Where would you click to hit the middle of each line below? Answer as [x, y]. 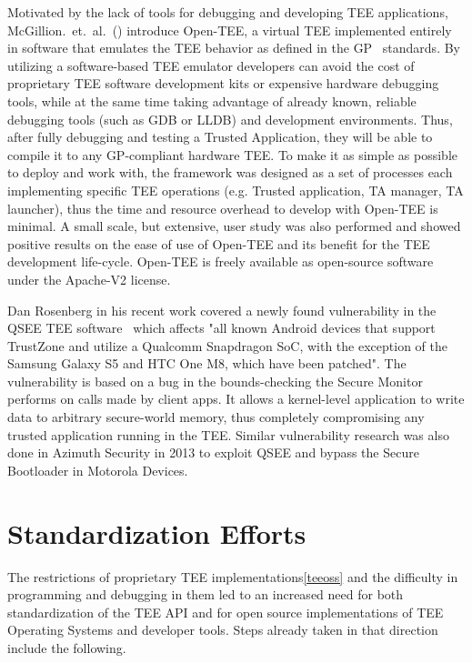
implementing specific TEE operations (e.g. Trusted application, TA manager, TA [236, 190]
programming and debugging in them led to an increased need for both [206, 594]
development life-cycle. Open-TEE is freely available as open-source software [221, 261]
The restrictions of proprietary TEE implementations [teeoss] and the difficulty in [233, 576]
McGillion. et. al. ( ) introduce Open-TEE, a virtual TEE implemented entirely [230, 30]
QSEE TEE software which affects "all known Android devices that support [221, 328]
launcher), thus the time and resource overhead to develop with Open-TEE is [223, 208]
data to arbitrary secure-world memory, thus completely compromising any [216, 417]
